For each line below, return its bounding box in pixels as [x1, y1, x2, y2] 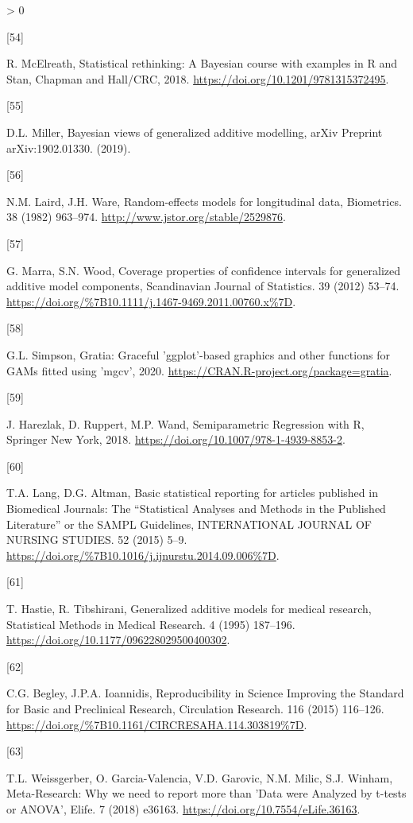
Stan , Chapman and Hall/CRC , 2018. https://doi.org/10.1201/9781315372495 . [6, 70, 389, 87]
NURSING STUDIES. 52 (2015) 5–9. [6, 531, 187, 548]
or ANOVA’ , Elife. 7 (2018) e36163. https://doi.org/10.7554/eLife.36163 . [6, 800, 361, 817]
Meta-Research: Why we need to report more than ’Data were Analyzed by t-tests [6, 785, 407, 802]
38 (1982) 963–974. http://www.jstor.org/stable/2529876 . [6, 208, 286, 225]
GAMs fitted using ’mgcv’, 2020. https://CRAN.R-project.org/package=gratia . [6, 362, 392, 379]
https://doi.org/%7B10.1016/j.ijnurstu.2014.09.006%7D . [6, 546, 280, 563]
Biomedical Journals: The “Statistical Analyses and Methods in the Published [6, 500, 386, 517]
